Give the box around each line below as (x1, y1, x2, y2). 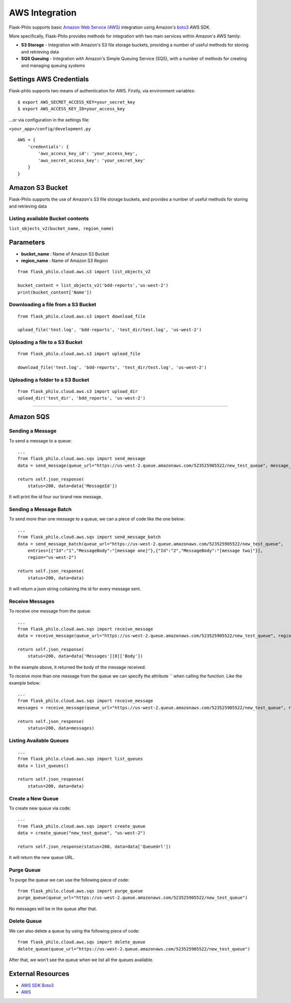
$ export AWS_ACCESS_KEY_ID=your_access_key (17, 106, 126, 112)
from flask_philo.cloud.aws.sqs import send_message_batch (17, 534, 161, 540)
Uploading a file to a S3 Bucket (9, 339, 82, 346)
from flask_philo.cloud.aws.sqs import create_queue (17, 823, 145, 829)
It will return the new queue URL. (9, 855, 75, 861)
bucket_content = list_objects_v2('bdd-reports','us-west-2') (17, 282, 169, 288)
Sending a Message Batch (9, 506, 72, 513)
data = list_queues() (17, 763, 69, 768)
